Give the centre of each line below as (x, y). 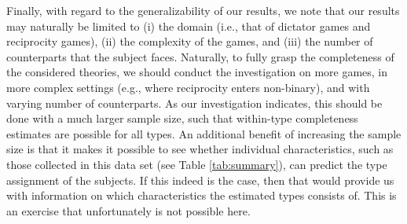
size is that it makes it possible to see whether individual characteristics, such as (200, 149)
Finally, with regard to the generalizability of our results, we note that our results (203, 10)
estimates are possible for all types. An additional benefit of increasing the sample (204, 133)
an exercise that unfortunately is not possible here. (128, 210)
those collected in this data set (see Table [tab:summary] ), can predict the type (197, 164)
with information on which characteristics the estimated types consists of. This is (202, 195)
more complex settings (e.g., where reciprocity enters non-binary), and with (188, 87)
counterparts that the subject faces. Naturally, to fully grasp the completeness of (200, 56)
